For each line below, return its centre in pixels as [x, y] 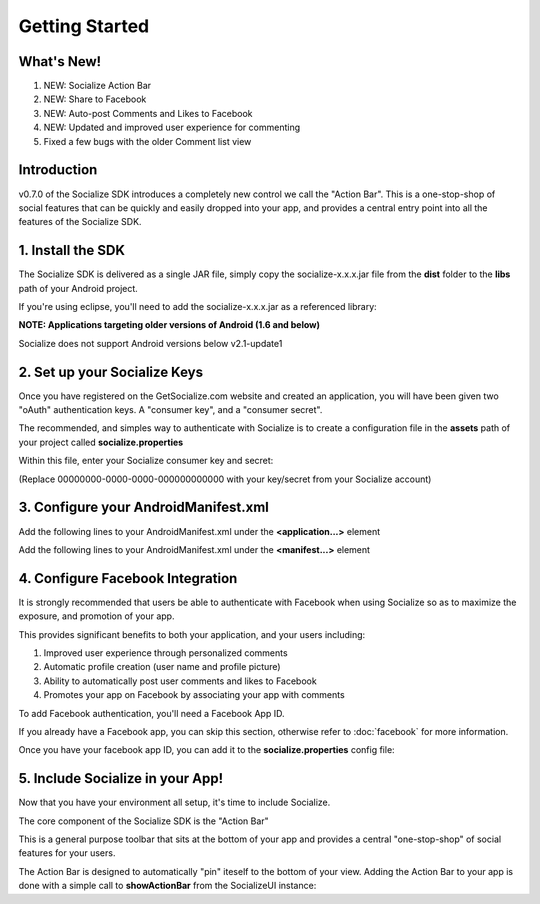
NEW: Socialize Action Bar [97, 86]
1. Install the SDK [71, 250]
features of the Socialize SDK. [80, 222]
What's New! [60, 61]
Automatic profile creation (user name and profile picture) [162, 667]
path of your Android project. [78, 288]
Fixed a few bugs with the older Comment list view [147, 141]
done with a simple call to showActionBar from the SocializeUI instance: [167, 886]
